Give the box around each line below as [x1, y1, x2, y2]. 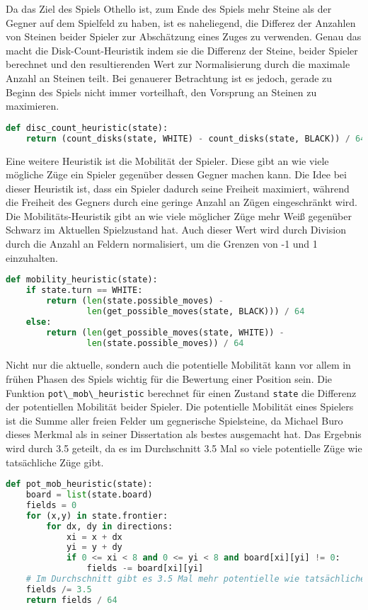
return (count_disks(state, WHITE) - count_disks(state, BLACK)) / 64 [25, 133, 366, 144]
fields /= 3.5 [25, 584, 92, 594]
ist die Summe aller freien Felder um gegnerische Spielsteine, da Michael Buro [6, 413, 343, 427]
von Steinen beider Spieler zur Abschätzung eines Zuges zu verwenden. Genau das [6, 29, 362, 44]
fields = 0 [25, 500, 77, 510]
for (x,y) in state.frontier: [25, 510, 168, 521]
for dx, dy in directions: [46, 521, 173, 531]
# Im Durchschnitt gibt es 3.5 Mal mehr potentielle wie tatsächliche [25, 574, 366, 585]
